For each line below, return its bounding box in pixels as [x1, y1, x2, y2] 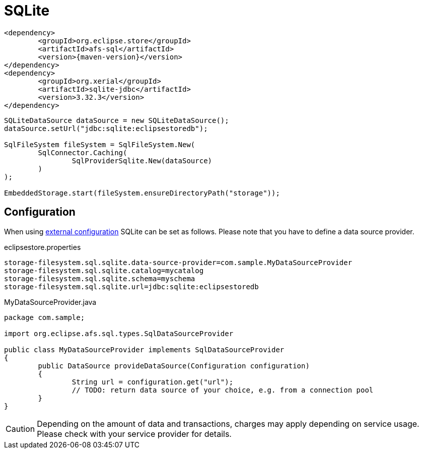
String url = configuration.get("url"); [72, 377, 234, 386]
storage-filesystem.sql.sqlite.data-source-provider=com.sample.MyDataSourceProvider [4, 258, 352, 267]
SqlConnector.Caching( [38, 148, 127, 157]
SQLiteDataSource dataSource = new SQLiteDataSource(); [4, 116, 229, 124]
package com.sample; [4, 313, 85, 321]
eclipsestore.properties [4, 242, 81, 251]
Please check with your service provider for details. [37, 428, 232, 439]
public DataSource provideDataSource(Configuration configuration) [38, 361, 310, 370]
